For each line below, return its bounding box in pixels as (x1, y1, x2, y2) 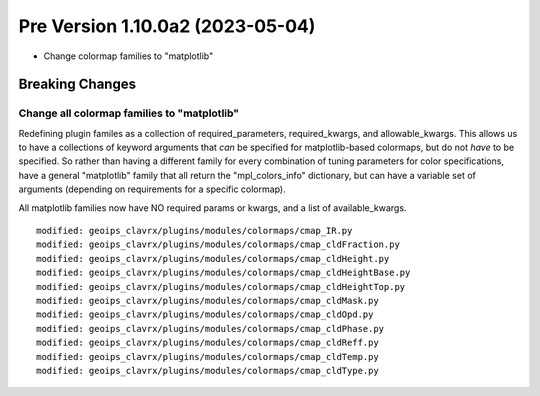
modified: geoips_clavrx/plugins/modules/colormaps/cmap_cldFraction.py (36, 239, 400, 250)
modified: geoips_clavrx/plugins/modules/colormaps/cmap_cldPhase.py (36, 323, 385, 334)
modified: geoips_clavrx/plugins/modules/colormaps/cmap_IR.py (36, 225, 353, 237)
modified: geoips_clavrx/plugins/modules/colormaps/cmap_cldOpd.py (36, 309, 374, 320)
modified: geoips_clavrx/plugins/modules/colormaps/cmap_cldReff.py (36, 337, 379, 349)
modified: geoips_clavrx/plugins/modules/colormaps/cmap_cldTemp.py (36, 351, 379, 362)
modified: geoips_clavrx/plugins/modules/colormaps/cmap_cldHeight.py (36, 253, 390, 264)
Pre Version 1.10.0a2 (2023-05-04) (18, 15, 316, 37)
